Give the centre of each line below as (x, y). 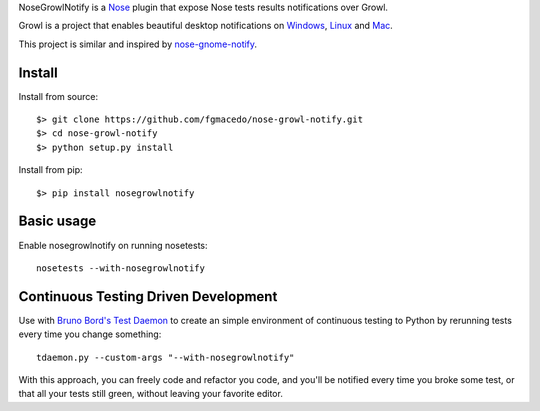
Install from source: (58, 96)
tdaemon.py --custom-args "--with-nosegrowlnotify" (165, 357)
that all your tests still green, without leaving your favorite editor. (151, 394)
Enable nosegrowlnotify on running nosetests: (113, 245)
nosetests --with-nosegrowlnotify (120, 268)
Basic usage (57, 221)
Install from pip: (51, 170)
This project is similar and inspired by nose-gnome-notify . (138, 44)
